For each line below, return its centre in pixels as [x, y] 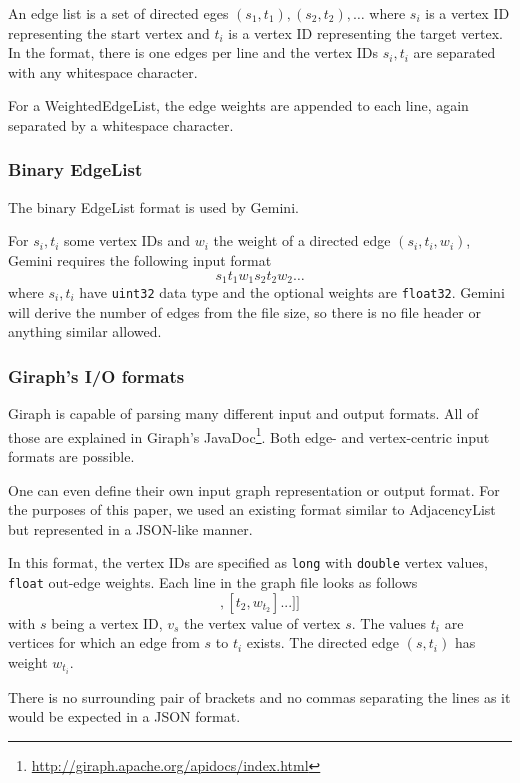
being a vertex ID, [107, 622]
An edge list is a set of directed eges [118, 13]
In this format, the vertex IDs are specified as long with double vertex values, [248, 562]
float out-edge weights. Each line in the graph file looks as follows [213, 581]
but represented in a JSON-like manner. [130, 528]
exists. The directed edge [323, 642]
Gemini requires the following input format [140, 259]
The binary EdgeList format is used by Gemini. [153, 206]
